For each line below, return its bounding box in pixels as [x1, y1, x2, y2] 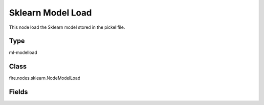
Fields [9, 88, 28, 96]
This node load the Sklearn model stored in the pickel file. [9, 24, 125, 30]
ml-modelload [9, 50, 38, 55]
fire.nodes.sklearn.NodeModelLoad [9, 75, 81, 81]
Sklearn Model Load [9, 7, 92, 18]
